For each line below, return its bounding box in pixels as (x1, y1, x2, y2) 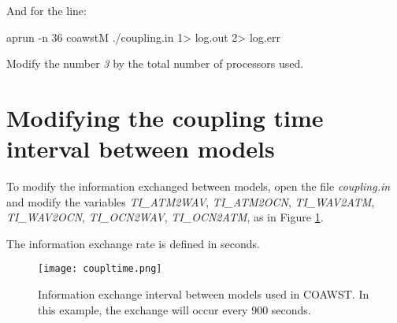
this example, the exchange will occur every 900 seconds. (38, 301, 311, 317)
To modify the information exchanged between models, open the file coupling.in (6, 178, 391, 195)
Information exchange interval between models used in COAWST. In (38, 286, 369, 303)
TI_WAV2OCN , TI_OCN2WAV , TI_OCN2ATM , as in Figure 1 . (6, 209, 324, 225)
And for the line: (6, 2, 87, 18)
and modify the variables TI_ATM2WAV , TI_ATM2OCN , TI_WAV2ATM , (6, 193, 375, 210)
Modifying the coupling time (6, 101, 324, 133)
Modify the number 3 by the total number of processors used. (6, 55, 304, 72)
